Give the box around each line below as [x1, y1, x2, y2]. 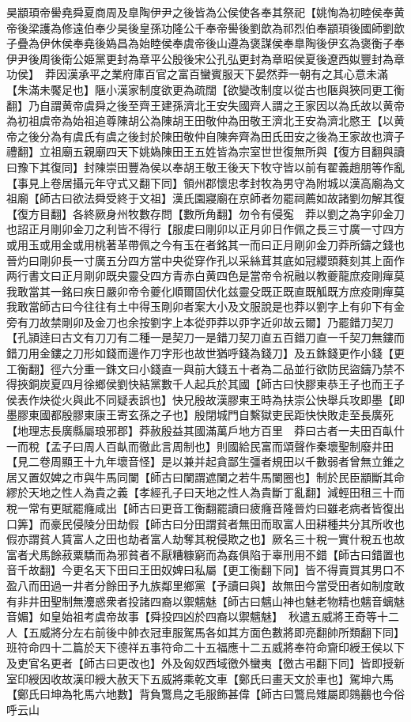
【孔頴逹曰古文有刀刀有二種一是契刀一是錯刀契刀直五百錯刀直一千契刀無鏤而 [6, 329, 405, 346]
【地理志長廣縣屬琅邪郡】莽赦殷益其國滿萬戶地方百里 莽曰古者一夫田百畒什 [6, 422, 405, 439]
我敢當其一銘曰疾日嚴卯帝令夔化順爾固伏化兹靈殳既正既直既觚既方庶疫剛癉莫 [6, 282, 405, 299]
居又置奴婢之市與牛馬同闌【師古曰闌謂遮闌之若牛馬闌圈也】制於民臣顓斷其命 [6, 468, 405, 485]
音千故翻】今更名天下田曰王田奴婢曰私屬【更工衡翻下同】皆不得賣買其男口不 [6, 561, 405, 578]
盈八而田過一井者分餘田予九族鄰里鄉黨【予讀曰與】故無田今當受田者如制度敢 [6, 576, 405, 593]
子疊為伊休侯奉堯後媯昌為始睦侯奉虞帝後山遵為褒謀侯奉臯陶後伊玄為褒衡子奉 [6, 35, 405, 51]
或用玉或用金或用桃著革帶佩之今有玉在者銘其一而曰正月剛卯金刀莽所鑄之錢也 [6, 236, 405, 252]
